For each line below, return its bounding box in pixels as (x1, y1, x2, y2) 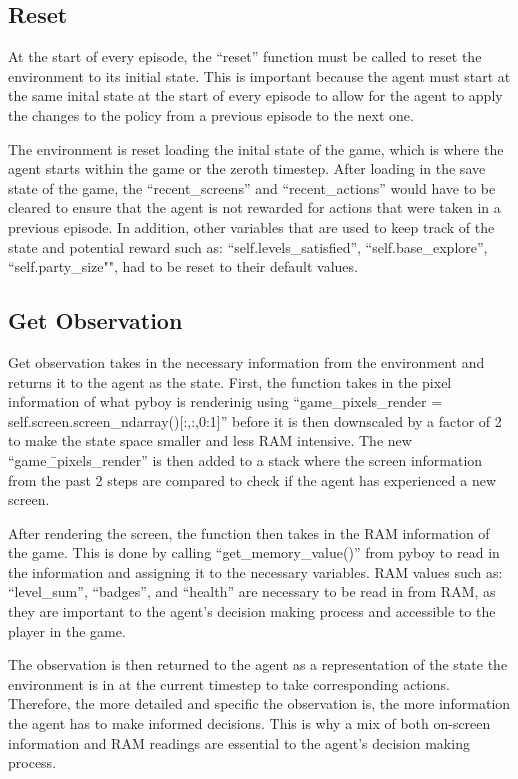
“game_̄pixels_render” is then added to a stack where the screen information (8, 449, 483, 470)
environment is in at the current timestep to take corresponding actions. (8, 673, 450, 694)
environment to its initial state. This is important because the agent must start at (8, 65, 511, 86)
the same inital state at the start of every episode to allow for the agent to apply (8, 85, 503, 106)
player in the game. (8, 620, 126, 641)
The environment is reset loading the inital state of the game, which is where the (8, 138, 504, 159)
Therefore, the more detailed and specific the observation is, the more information (8, 693, 511, 714)
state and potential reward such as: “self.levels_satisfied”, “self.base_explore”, (8, 236, 488, 257)
